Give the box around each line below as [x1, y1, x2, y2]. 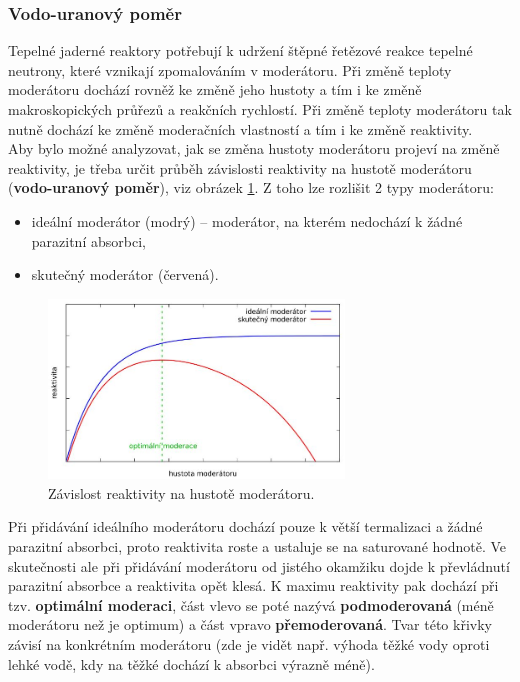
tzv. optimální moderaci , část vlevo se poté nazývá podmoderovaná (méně [8, 594, 494, 615]
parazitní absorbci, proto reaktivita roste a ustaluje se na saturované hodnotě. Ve [8, 535, 507, 556]
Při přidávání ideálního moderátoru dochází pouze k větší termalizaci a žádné [8, 516, 483, 537]
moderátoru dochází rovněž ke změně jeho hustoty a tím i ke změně [8, 79, 422, 100]
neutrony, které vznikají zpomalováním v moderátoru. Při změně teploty [8, 59, 452, 80]
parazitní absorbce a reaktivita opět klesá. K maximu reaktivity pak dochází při [8, 575, 499, 596]
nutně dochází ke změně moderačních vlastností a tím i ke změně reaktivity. [8, 118, 473, 139]
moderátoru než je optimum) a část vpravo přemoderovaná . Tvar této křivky [8, 614, 492, 635]
